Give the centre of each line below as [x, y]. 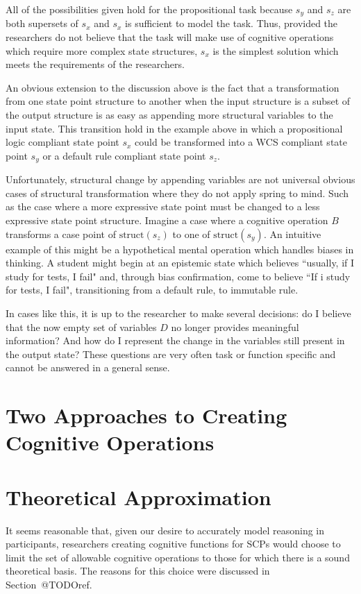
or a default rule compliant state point [124, 155]
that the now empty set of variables [81, 326]
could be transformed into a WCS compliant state [241, 142]
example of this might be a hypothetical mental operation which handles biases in [180, 249]
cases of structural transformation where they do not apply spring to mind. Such [177, 193]
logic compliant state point [62, 142]
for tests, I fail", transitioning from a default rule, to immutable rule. [152, 290]
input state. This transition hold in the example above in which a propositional [174, 128]
